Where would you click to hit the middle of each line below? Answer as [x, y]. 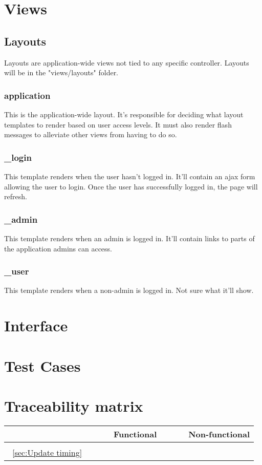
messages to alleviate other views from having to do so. [91, 134]
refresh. [16, 196]
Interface [36, 325]
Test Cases [42, 365]
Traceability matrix [74, 405]
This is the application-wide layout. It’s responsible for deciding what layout [124, 114]
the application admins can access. [58, 248]
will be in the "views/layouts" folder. [61, 72]
